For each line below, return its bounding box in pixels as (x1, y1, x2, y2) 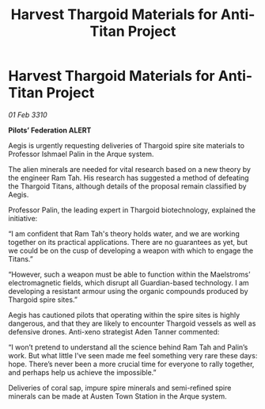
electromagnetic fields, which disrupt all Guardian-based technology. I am (8, 277, 249, 287)
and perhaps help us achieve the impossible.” (8, 367, 157, 377)
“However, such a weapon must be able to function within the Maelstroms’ (8, 269, 251, 279)
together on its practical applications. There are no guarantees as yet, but (8, 237, 248, 247)
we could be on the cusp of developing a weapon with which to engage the (8, 246, 254, 255)
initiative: (8, 213, 38, 223)
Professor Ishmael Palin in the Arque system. (8, 149, 154, 159)
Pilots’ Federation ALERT (8, 125, 92, 135)
